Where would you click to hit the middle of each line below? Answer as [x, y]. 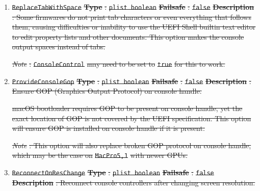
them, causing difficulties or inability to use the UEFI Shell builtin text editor [134, 27]
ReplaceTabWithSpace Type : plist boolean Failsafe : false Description [133, 7]
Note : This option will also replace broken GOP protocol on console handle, [132, 145]
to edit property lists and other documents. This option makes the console [128, 36]
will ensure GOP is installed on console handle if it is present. [108, 128]
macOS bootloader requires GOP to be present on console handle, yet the [127, 108]
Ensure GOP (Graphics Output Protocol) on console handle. [107, 91]
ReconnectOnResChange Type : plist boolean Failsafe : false [113, 172]
